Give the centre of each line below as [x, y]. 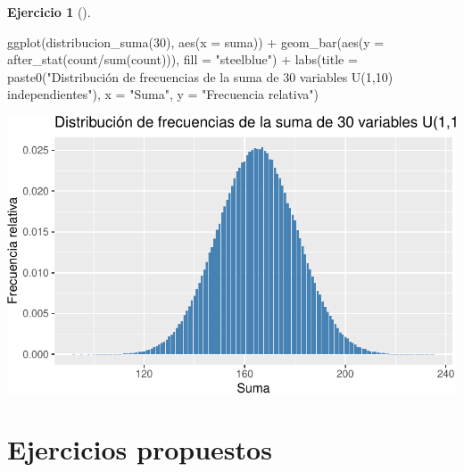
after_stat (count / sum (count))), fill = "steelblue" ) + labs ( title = [182, 59]
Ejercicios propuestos [140, 449]
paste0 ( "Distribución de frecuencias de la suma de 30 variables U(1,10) [200, 76]
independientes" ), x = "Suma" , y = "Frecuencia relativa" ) [163, 94]
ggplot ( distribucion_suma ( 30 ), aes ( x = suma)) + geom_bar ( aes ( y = [196, 41]
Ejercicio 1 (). [49, 12]
